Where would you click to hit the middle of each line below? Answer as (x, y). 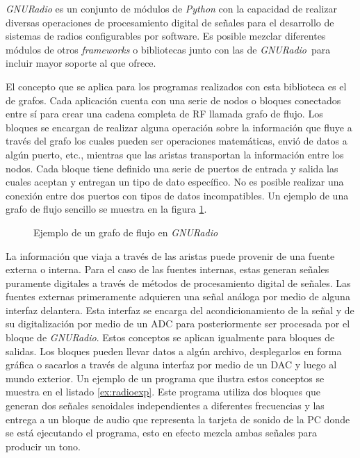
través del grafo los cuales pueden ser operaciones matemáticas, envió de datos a (177, 141)
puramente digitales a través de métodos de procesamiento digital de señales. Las (178, 283)
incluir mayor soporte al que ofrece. (81, 63)
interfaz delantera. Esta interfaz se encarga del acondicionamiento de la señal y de (180, 310)
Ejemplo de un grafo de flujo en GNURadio (126, 232)
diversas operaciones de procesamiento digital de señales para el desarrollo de (170, 22)
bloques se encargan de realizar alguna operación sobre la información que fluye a (179, 127)
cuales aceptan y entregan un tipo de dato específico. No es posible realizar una (175, 182)
